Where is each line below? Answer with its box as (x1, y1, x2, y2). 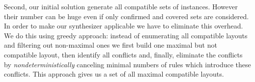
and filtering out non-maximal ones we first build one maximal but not (4, 40, 217, 50)
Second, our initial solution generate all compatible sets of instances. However (4, 1, 238, 11)
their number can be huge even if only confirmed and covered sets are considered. (4, 11, 249, 21)
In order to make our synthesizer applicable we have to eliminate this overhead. (4, 21, 243, 31)
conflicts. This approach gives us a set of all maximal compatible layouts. (4, 69, 224, 79)
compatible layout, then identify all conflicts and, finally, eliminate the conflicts (4, 49, 243, 59)
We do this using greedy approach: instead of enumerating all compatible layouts (4, 30, 248, 40)
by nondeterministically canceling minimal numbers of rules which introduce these (4, 59, 251, 69)
